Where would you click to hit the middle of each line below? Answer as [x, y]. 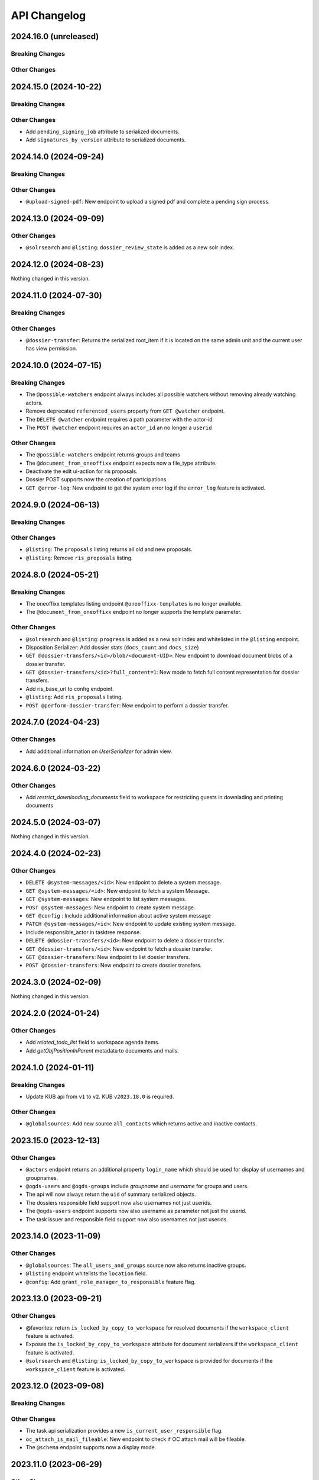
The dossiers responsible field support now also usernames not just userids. [119, 1202]
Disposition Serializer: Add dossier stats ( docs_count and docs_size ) [112, 647]
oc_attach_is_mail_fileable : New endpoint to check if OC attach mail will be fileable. [136, 1439]
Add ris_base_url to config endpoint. [70, 688]
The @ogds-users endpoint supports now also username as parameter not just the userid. [136, 1211]
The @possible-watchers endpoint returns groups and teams [103, 455]
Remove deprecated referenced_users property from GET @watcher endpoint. [125, 411]
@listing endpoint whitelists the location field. [87, 1273]
